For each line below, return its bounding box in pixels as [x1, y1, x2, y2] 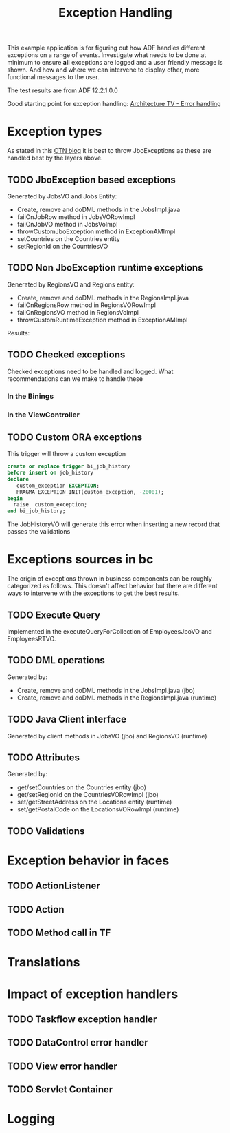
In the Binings [7, 391, 54, 401]
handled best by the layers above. [7, 154, 103, 163]
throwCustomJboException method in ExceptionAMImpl [16, 227, 176, 236]
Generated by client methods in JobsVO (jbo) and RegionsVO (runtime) [7, 731, 207, 740]
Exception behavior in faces [7, 853, 170, 869]
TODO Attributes [7, 751, 80, 763]
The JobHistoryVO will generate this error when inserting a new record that [7, 520, 220, 528]
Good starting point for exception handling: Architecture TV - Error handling [7, 100, 221, 108]
